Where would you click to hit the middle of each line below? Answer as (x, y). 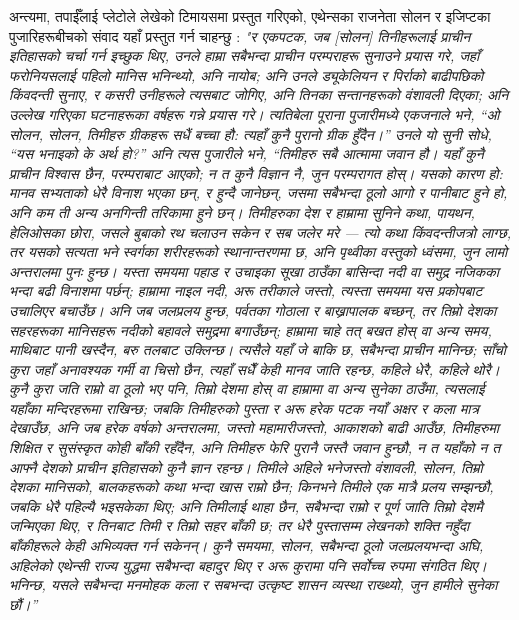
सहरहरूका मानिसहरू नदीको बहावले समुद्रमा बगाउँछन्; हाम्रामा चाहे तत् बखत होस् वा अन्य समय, (250, 329)
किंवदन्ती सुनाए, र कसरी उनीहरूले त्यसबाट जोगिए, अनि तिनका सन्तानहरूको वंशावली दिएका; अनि (259, 94)
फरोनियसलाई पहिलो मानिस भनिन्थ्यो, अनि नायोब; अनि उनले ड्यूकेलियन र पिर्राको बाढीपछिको (246, 74)
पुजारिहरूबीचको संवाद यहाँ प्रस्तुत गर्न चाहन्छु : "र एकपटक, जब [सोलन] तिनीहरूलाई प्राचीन (240, 35)
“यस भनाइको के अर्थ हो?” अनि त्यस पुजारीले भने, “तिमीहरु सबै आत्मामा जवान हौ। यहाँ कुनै (246, 153)
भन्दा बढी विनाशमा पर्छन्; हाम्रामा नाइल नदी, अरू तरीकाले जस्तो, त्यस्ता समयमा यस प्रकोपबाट (246, 290)
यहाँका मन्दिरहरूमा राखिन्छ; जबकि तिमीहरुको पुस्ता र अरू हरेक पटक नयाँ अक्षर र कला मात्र (244, 407)
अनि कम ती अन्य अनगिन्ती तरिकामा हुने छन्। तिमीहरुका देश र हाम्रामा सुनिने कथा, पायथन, (242, 211)
